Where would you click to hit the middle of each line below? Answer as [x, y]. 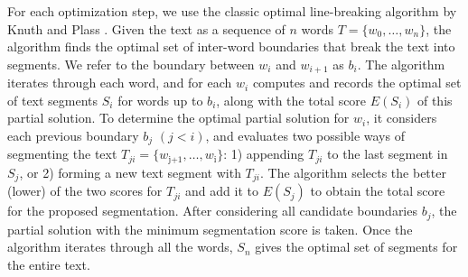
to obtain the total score [378, 191]
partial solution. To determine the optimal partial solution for [178, 118]
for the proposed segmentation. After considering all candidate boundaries [212, 211]
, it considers [402, 118]
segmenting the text [62, 154]
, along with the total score [291, 100]
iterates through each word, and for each [120, 83]
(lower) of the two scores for [85, 191]
